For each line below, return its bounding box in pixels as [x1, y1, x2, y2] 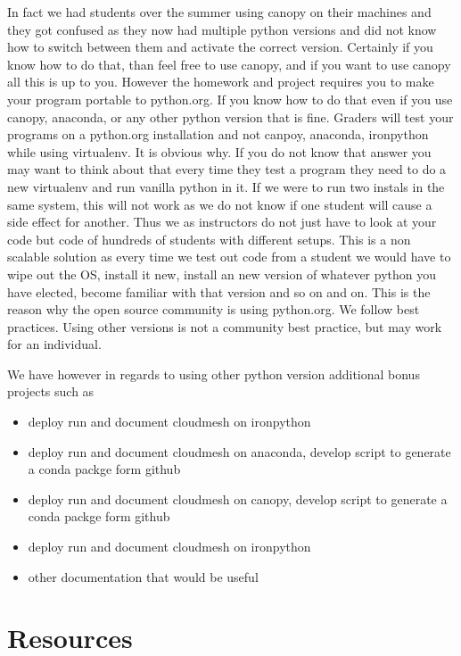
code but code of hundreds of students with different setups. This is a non [7, 229, 411, 248]
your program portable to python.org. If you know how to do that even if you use [7, 89, 453, 108]
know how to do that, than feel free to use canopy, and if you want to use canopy [7, 54, 451, 73]
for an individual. [7, 335, 102, 353]
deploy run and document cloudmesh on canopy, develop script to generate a [28, 489, 448, 508]
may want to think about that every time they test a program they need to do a [7, 160, 447, 179]
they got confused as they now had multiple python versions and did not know [7, 20, 437, 38]
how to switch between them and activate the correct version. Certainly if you [7, 37, 433, 56]
